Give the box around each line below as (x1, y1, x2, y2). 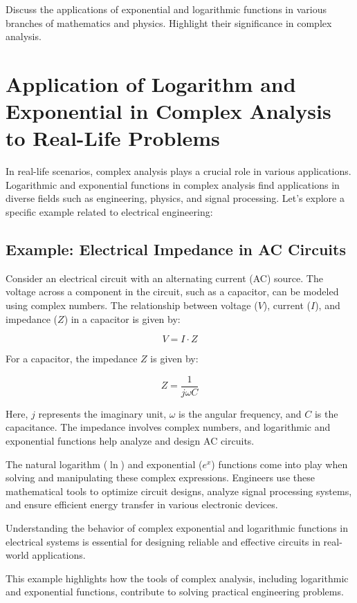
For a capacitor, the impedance (6, 351, 138, 366)
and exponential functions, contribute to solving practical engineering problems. (6, 584, 344, 599)
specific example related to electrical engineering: (6, 205, 213, 219)
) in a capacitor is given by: (64, 311, 181, 326)
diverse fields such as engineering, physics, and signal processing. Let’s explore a (6, 191, 345, 205)
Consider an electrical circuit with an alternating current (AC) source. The (6, 270, 323, 285)
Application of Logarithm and (6, 69, 296, 98)
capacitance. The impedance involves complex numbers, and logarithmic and (6, 420, 331, 434)
